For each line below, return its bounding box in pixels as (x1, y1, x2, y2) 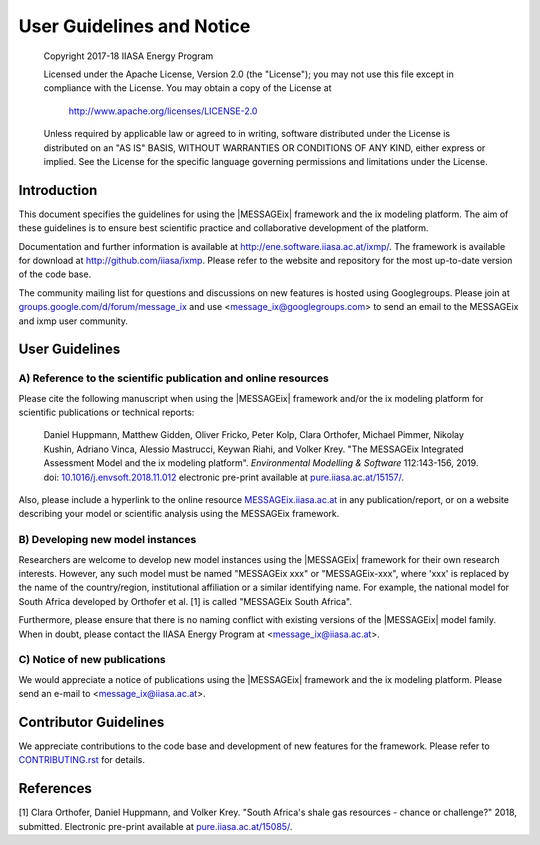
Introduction (18, 181, 98, 199)
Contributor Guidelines (18, 713, 165, 730)
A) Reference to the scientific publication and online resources (18, 371, 330, 385)
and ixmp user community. (18, 315, 129, 327)
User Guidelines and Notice (18, 15, 251, 37)
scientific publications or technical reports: (18, 406, 195, 419)
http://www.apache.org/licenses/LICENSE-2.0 (68, 105, 258, 117)
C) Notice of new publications (18, 653, 166, 667)
